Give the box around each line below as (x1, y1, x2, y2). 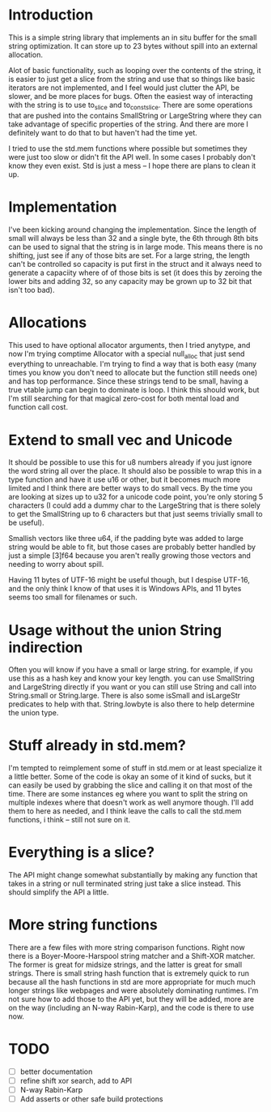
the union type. (8, 708, 59, 718)
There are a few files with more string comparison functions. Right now (8, 942, 245, 952)
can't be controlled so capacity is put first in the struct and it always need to (8, 259, 262, 268)
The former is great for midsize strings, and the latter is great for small (8, 960, 243, 970)
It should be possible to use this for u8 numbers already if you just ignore (8, 457, 252, 467)
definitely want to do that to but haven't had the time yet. (8, 127, 197, 137)
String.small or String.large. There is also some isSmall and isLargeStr (8, 691, 241, 701)
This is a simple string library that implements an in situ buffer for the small (8, 32, 257, 42)
